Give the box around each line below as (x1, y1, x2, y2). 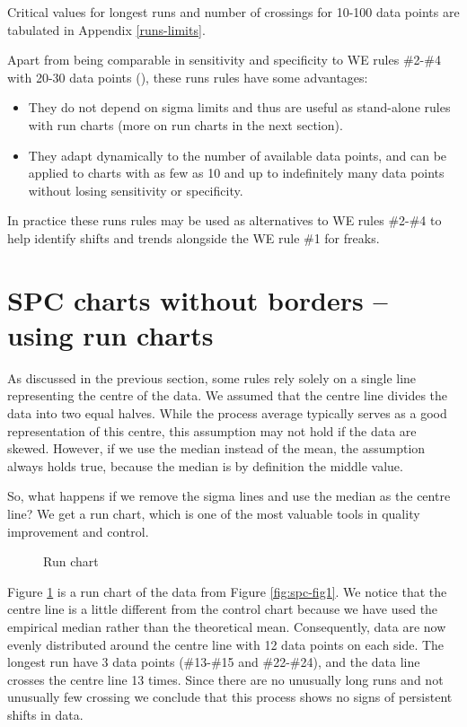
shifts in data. (7, 705, 84, 723)
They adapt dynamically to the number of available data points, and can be (28, 145, 447, 164)
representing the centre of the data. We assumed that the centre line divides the (7, 386, 448, 405)
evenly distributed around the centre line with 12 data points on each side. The (7, 635, 445, 653)
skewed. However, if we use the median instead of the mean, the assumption (7, 439, 426, 458)
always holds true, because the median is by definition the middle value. (7, 456, 403, 475)
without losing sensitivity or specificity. (28, 180, 243, 199)
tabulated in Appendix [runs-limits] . (7, 20, 206, 39)
